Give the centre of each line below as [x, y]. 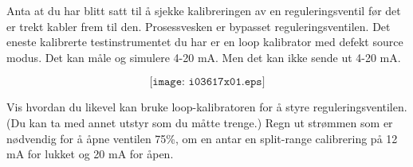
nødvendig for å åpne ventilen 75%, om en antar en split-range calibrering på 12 [202, 138]
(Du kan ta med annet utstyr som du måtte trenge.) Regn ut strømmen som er [200, 122]
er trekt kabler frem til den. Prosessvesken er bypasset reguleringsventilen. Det [199, 26]
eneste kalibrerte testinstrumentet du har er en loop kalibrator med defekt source [205, 42]
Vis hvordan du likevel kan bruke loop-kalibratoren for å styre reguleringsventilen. [207, 107]
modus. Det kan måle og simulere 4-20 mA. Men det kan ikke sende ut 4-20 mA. [204, 57]
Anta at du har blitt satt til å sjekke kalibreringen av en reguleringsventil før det [204, 10]
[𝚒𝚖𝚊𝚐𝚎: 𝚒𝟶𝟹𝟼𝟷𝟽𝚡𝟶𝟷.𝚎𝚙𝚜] [207, 82]
